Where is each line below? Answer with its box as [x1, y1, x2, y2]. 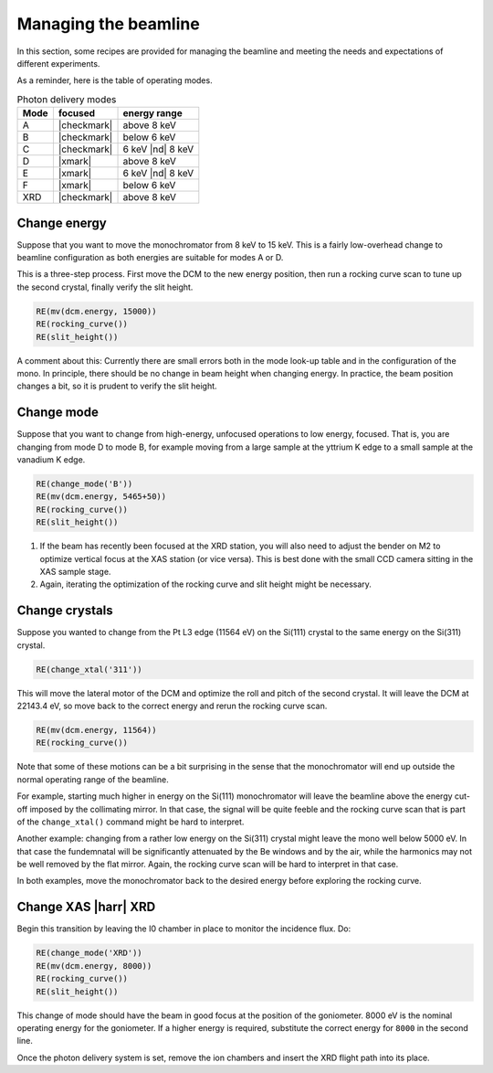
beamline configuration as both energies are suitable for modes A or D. [16, 252, 284, 262]
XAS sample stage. [39, 566, 111, 577]
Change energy [16, 215, 107, 230]
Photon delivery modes [16, 92, 117, 105]
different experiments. [16, 58, 100, 69]
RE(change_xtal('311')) [36, 664, 143, 675]
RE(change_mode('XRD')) [36, 948, 143, 959]
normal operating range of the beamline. [16, 773, 169, 785]
